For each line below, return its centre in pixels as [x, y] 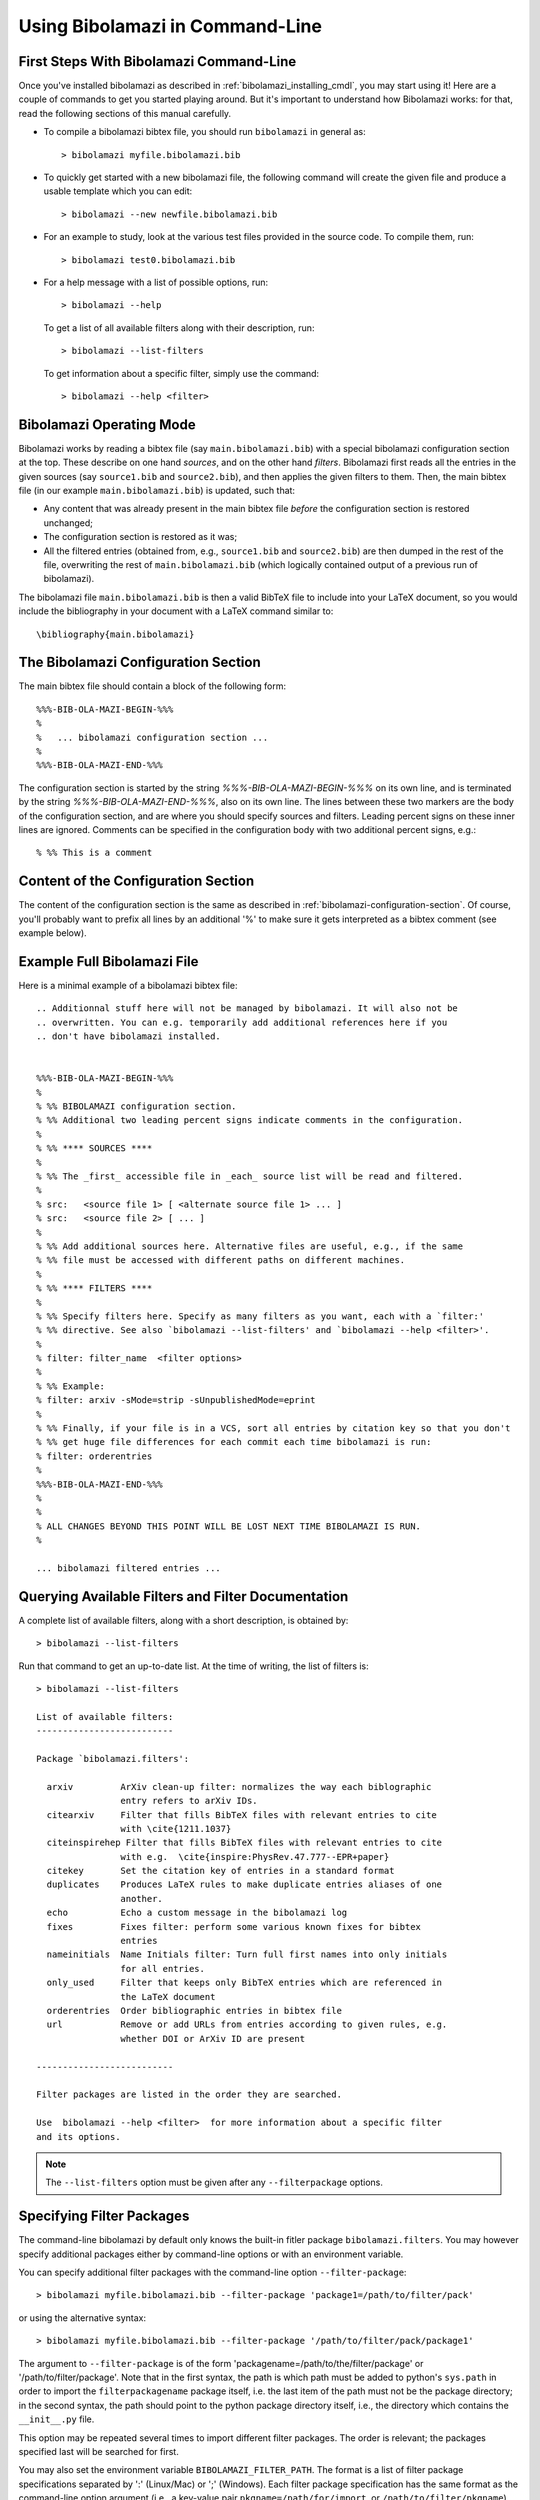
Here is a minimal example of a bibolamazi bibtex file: [128, 985]
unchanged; [68, 522]
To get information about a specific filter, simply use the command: [181, 373]
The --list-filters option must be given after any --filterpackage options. [214, 2182]
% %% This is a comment [94, 853]
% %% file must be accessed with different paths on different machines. [221, 1260]
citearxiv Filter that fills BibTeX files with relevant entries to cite [241, 1814]
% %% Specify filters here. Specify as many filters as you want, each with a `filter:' [260, 1316]
